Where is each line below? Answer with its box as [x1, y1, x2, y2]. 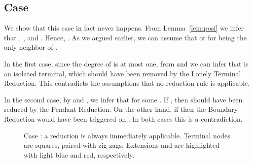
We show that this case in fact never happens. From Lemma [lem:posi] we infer [4, 23, 244, 33]
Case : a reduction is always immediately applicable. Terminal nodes [24, 130, 230, 140]
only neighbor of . [4, 42, 58, 52]
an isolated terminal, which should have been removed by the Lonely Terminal [4, 68, 241, 78]
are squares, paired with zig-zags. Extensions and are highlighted [24, 140, 220, 150]
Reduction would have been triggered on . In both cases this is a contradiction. [4, 113, 243, 124]
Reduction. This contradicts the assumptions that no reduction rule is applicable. [4, 78, 250, 88]
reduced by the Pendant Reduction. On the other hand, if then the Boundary [4, 104, 238, 114]
